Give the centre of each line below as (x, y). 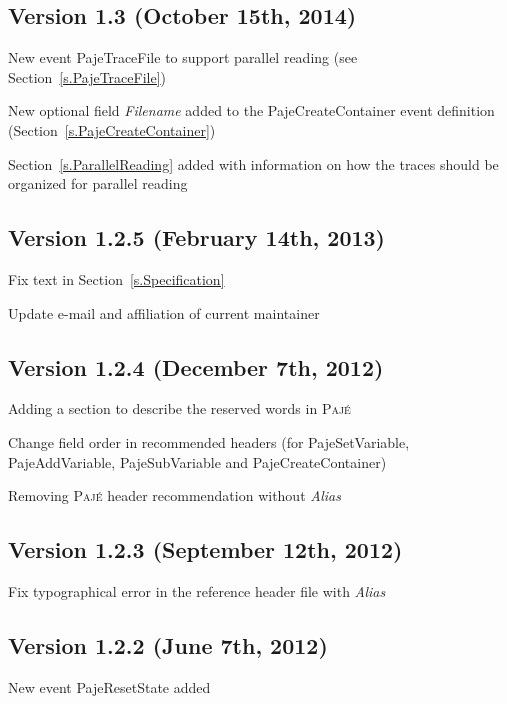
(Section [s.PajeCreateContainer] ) (112, 129)
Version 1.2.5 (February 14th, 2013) (196, 237)
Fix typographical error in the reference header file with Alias (197, 590)
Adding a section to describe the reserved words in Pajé (179, 408)
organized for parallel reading (98, 183)
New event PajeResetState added (109, 686)
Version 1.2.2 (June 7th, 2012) (168, 644)
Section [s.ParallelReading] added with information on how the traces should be (253, 163)
